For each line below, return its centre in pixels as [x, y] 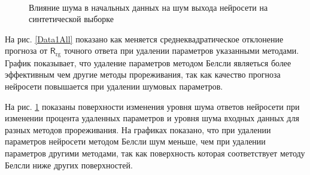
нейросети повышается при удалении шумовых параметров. [114, 86]
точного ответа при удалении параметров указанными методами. [181, 50]
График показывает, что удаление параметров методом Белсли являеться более [148, 62]
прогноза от [26, 50]
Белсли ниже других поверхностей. [69, 165]
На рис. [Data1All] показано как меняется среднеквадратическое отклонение [144, 39]
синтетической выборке [72, 19]
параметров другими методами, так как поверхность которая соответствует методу [155, 153]
